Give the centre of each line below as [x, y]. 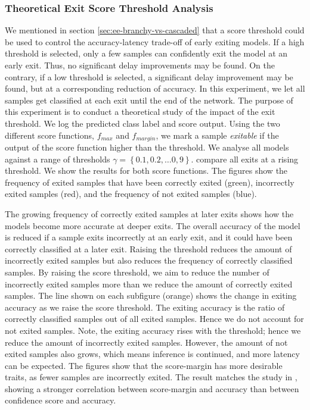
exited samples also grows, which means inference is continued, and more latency [152, 354]
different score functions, [49, 135]
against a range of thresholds [58, 159]
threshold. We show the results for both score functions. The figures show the [146, 170]
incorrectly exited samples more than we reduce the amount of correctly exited [149, 284]
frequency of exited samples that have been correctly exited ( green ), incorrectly [150, 182]
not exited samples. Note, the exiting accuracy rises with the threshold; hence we [153, 330]
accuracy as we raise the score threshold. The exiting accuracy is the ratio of [145, 307]
